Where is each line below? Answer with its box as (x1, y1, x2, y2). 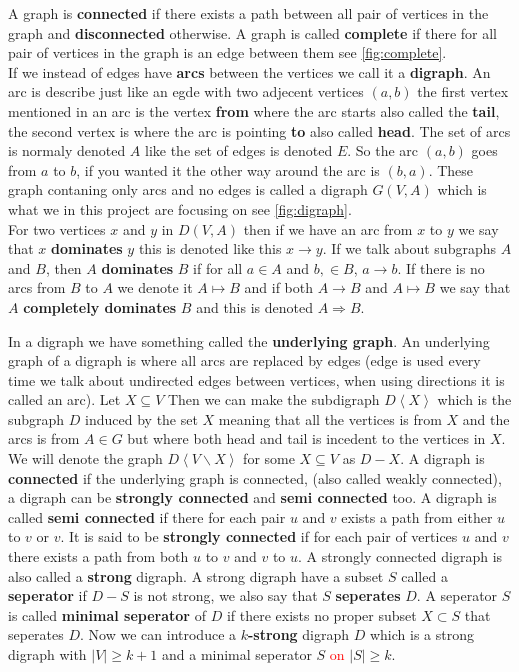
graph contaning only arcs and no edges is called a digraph (8, 179, 368, 200)
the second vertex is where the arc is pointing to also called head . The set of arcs (8, 120, 511, 141)
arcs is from (8, 428, 80, 449)
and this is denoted (196, 296, 313, 317)
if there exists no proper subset (226, 604, 417, 625)
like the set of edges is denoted (145, 140, 333, 161)
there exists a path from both (8, 546, 189, 567)
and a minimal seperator (161, 644, 312, 664)
